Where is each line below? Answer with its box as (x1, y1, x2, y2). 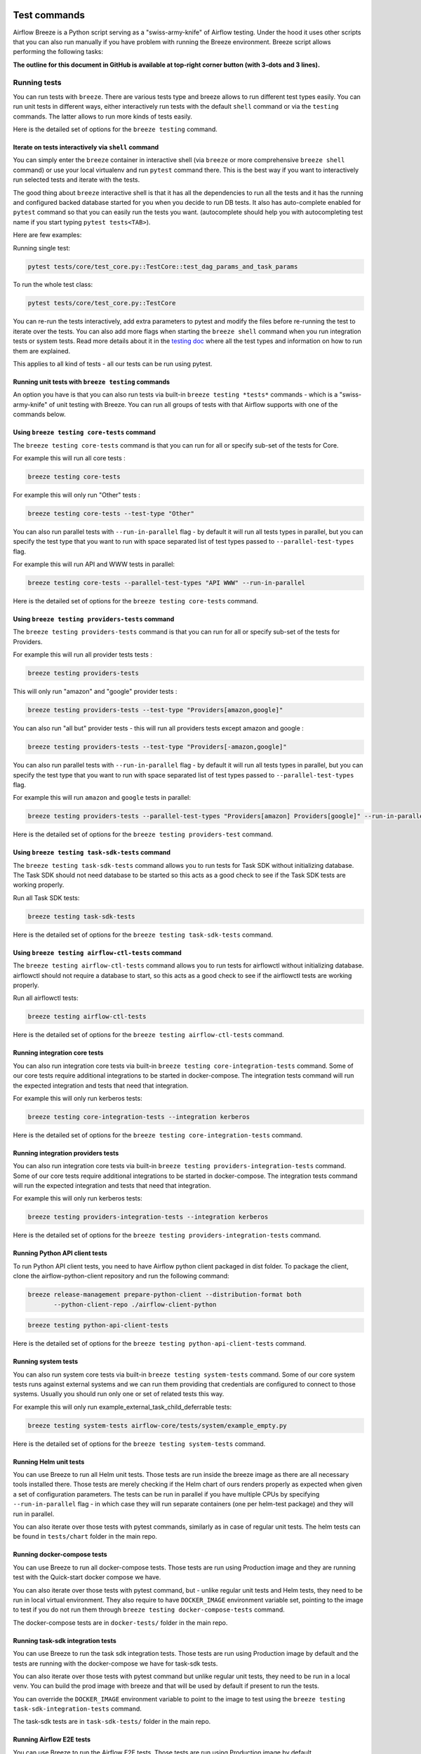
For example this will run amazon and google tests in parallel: (13, 794, 192, 802)
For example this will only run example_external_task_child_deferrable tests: (13, 1402, 232, 1411)
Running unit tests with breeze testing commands (13, 377, 171, 386)
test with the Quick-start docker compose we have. (13, 1573, 161, 1581)
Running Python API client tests (13, 1249, 108, 1257)
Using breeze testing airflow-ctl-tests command (13, 948, 182, 957)
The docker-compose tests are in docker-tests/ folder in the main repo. (13, 1618, 228, 1627)
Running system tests (13, 1358, 79, 1366)
